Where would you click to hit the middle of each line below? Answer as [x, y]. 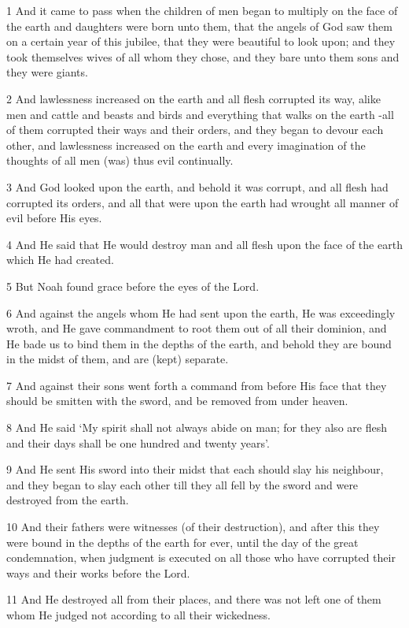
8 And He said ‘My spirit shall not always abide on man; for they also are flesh [197, 427]
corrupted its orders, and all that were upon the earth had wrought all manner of [203, 202]
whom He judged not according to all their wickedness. [138, 615]
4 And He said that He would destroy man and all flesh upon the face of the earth [204, 244]
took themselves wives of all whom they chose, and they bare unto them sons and [203, 56]
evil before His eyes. [54, 218]
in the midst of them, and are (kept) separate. [118, 359]
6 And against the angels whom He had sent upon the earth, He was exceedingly [201, 312]
